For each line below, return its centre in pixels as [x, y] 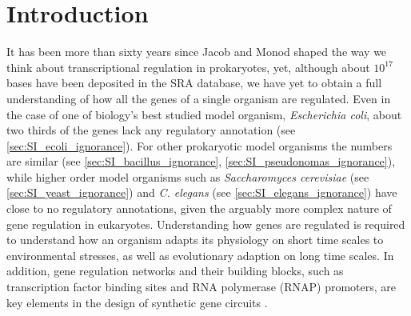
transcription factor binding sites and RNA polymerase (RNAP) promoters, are [201, 287]
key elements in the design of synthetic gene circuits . [137, 302]
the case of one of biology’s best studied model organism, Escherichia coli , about [204, 114]
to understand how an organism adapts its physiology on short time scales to [195, 240]
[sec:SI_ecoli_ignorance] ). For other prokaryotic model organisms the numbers [200, 145]
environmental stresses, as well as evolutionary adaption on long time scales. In [200, 255]
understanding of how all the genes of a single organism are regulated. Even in [199, 98]
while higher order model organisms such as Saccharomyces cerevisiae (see [188, 176]
